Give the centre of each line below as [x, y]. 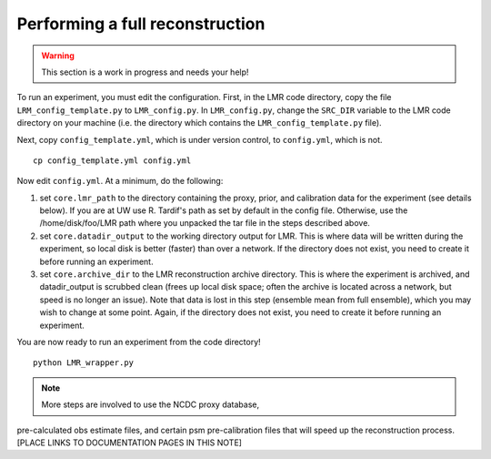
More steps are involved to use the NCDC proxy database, [150, 404]
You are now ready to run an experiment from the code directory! [139, 342]
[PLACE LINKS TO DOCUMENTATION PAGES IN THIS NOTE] [130, 443]
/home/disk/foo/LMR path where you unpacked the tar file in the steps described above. [205, 223]
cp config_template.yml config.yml [112, 160]
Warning [58, 56]
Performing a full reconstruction [141, 24]
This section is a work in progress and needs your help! [145, 72]
